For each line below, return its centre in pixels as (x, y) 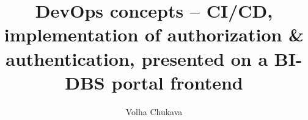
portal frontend (177, 82)
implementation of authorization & (154, 34)
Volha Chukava (154, 111)
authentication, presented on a (137, 58)
